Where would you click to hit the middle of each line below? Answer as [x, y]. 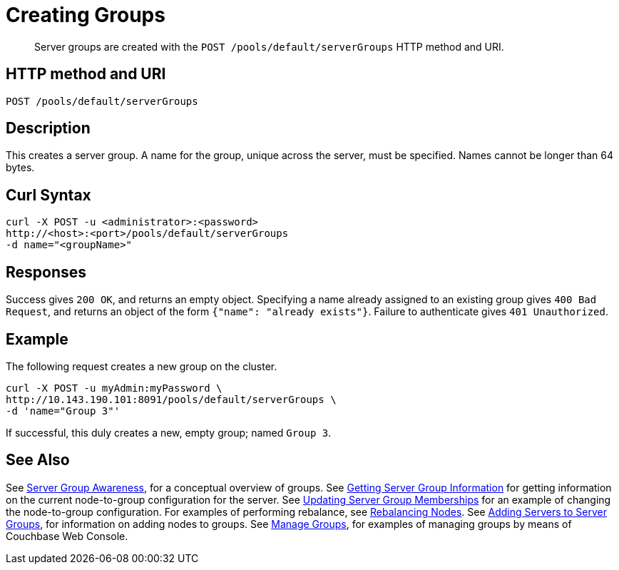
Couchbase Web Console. [67, 536]
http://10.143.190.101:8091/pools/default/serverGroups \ [171, 399]
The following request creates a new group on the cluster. [142, 366]
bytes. [20, 168]
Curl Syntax [48, 195]
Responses [46, 272]
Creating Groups [86, 15]
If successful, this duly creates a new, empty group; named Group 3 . [169, 432]
